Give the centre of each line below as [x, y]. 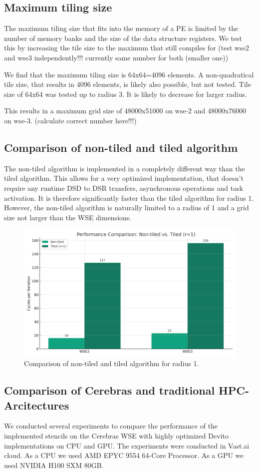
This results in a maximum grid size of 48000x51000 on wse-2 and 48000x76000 [125, 111]
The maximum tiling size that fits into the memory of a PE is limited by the [121, 28]
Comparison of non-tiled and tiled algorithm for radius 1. [112, 363]
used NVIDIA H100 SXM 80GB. [54, 465]
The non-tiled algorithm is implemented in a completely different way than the [125, 168]
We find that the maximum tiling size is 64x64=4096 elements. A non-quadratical [129, 74]
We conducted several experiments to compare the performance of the [111, 426]
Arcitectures [37, 405]
